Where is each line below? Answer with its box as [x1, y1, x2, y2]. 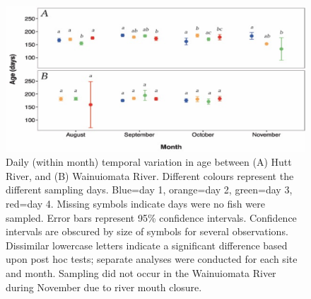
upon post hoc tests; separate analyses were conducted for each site [6, 252, 298, 266]
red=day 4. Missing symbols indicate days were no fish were [6, 196, 265, 210]
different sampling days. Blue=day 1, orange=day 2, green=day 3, [6, 182, 293, 197]
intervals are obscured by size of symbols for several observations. [6, 224, 288, 239]
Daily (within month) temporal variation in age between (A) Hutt [6, 154, 292, 169]
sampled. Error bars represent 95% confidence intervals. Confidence [6, 210, 297, 225]
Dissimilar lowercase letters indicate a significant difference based [6, 237, 288, 252]
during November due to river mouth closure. [6, 279, 202, 294]
